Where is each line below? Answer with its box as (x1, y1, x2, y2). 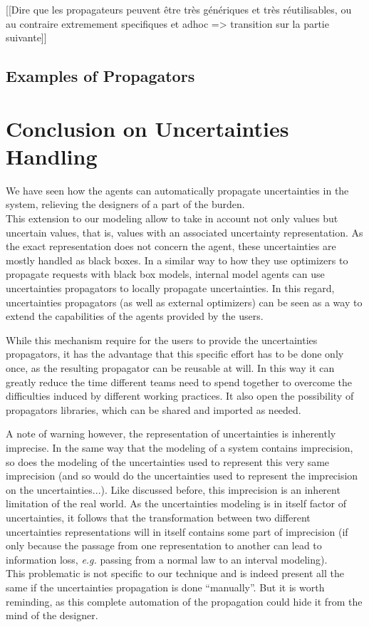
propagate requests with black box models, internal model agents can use (6, 266, 325, 281)
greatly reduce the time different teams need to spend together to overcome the (6, 374, 352, 389)
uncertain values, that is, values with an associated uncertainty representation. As (6, 224, 363, 239)
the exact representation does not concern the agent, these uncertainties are (6, 239, 336, 254)
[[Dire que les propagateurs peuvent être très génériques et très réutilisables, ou (6, 2, 352, 16)
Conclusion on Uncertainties (6, 113, 289, 142)
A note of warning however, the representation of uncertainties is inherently (6, 426, 336, 441)
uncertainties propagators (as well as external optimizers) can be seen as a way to (6, 294, 363, 309)
